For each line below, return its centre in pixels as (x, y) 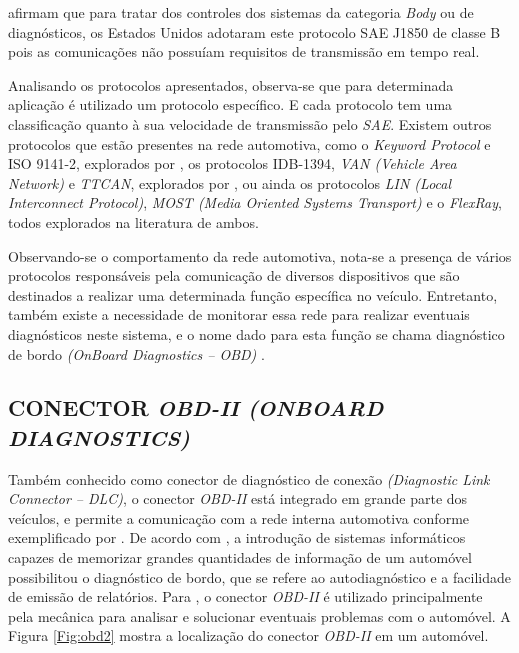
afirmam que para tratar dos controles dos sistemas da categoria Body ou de (241, 12)
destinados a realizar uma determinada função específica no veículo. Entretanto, (253, 294)
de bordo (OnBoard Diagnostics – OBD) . (136, 353)
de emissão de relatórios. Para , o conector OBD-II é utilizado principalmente (245, 596)
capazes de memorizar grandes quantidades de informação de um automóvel (240, 557)
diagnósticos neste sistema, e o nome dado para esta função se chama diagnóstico (256, 333)
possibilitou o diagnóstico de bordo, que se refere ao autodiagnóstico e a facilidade (259, 576)
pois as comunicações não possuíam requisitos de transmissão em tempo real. (244, 51)
